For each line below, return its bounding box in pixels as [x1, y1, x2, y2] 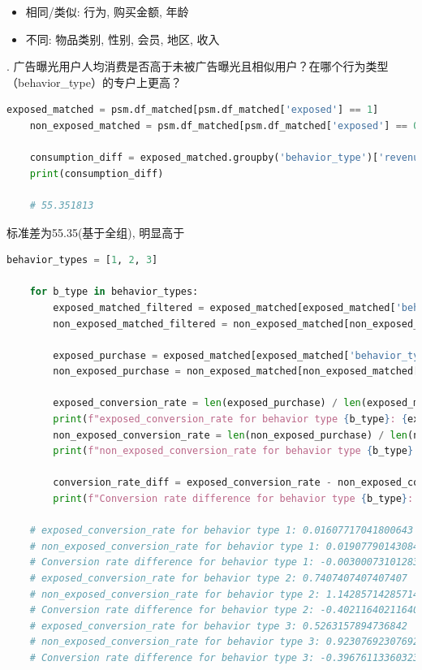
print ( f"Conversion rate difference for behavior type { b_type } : [53, 493, 414, 505]
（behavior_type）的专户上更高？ [6, 73, 182, 90]
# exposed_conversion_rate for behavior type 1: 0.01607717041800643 [29, 525, 414, 537]
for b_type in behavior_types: [29, 286, 199, 298]
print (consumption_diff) [29, 167, 164, 179]
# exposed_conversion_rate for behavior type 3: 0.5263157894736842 [29, 620, 407, 632]
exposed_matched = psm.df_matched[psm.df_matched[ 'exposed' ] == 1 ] [6, 104, 379, 116]
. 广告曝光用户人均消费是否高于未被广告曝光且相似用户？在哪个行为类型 [6, 58, 389, 75]
